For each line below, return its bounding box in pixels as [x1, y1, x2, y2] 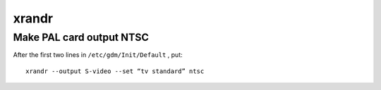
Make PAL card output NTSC [13, 31, 150, 44]
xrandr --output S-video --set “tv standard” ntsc [25, 67, 205, 75]
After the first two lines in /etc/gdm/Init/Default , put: [13, 51, 183, 59]
